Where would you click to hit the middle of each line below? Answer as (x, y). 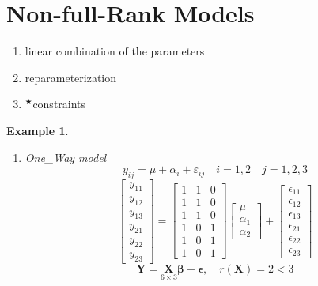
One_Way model (66, 157)
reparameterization (71, 77)
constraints (59, 104)
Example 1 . (38, 130)
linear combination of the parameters (115, 51)
